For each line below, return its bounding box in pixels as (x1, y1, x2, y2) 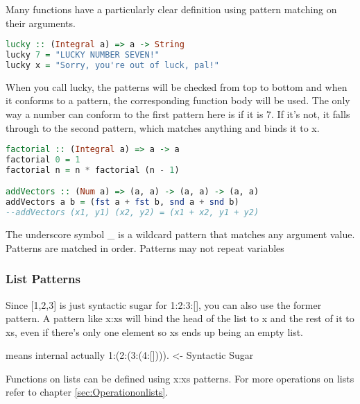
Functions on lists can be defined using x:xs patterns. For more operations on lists (6, 371, 354, 385)
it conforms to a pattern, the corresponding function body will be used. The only (6, 93, 350, 108)
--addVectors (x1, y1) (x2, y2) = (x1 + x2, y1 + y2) (6, 208, 259, 218)
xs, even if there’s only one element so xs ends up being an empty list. (6, 324, 304, 339)
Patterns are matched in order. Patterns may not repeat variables (6, 240, 284, 255)
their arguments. (6, 15, 76, 30)
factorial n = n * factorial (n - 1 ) (6, 165, 180, 175)
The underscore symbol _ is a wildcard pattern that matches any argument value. (6, 227, 355, 242)
